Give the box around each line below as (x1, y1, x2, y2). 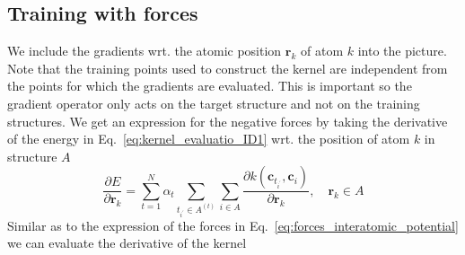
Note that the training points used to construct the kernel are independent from (7, 58, 448, 77)
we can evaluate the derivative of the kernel (7, 233, 247, 252)
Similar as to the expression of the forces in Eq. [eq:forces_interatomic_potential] (7, 215, 459, 234)
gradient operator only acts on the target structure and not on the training (7, 93, 420, 112)
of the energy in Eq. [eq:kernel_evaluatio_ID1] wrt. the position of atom (7, 129, 410, 148)
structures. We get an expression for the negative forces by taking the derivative (7, 111, 448, 130)
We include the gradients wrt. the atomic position (7, 41, 282, 60)
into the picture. (357, 41, 447, 60)
